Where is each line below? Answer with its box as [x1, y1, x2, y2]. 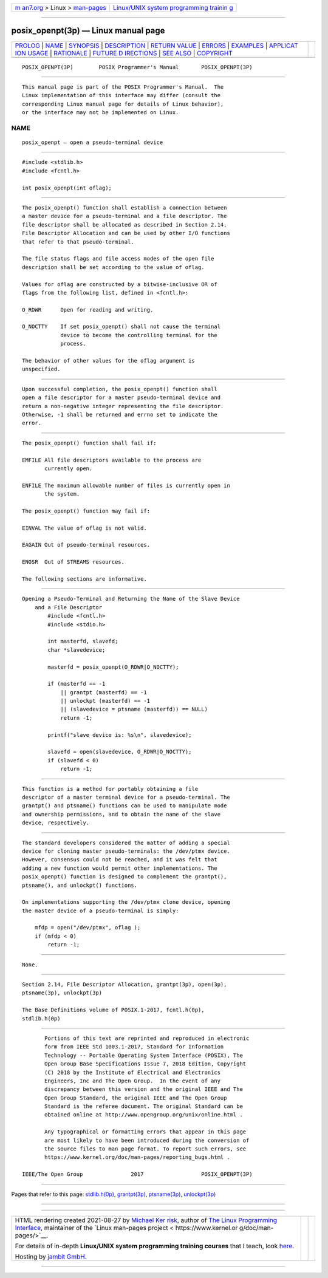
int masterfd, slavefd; [47, 638, 118, 645]
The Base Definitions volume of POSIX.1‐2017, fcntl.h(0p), [22, 1006, 205, 1014]
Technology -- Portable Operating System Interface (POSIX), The [44, 1051, 243, 1059]
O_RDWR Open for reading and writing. [22, 306, 154, 313]
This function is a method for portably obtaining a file [22, 785, 199, 792]
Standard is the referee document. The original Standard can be [44, 1103, 243, 1110]
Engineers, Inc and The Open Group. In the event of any [44, 1077, 221, 1084]
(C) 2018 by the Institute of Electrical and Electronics [44, 1069, 221, 1076]
